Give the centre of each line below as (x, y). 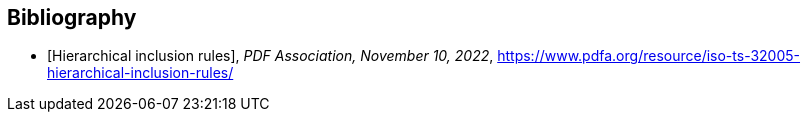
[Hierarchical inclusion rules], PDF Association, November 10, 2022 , (270, 56)
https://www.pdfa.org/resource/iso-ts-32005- (649, 56)
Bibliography (72, 17)
